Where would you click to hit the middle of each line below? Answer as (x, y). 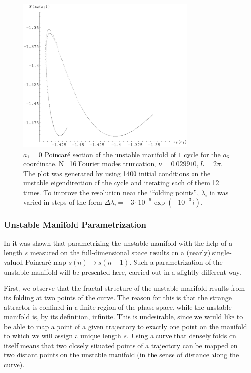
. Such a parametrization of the (176, 262)
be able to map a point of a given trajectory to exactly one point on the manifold (125, 326)
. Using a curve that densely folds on (182, 336)
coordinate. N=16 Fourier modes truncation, (90, 164)
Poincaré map (46, 262)
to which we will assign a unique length (63, 336)
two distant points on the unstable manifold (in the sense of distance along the (122, 355)
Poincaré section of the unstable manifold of (110, 154)
